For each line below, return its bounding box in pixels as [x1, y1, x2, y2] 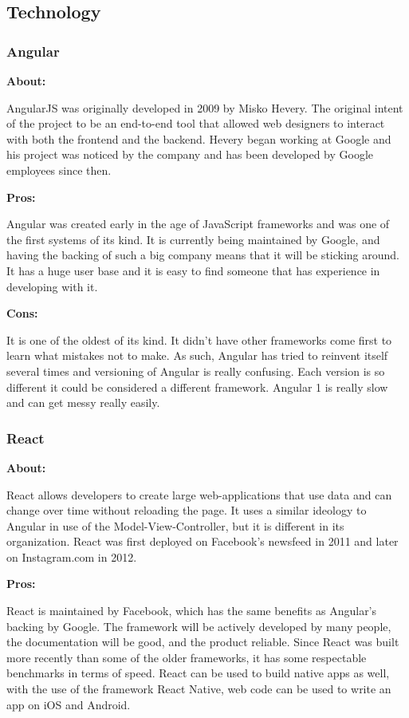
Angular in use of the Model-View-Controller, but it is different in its [6, 517, 344, 534]
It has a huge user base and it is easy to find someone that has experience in [6, 262, 380, 278]
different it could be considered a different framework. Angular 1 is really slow [6, 378, 388, 395]
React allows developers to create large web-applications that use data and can [6, 486, 392, 503]
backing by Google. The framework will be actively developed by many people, [6, 617, 391, 634]
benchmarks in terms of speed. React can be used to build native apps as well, [6, 665, 390, 681]
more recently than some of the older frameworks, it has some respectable [6, 649, 367, 665]
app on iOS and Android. [6, 696, 131, 712]
